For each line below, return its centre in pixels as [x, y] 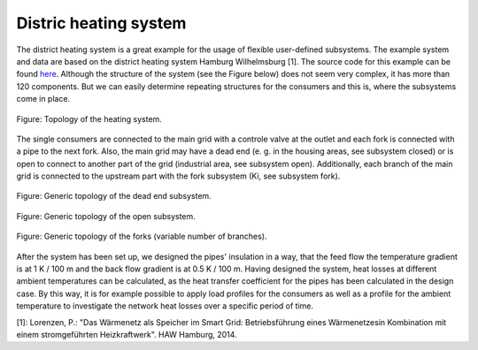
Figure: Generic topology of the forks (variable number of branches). [142, 236]
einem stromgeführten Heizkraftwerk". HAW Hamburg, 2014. [127, 334]
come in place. [43, 99]
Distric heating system [101, 23]
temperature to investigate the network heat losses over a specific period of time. [165, 306]
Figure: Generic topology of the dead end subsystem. [114, 196]
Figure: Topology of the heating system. [89, 118]
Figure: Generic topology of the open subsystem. [106, 216]
